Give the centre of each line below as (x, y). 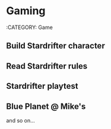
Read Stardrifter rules (47, 66)
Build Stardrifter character (56, 46)
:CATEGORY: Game (30, 27)
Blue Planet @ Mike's (46, 106)
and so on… (21, 120)
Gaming (26, 11)
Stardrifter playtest (42, 86)
